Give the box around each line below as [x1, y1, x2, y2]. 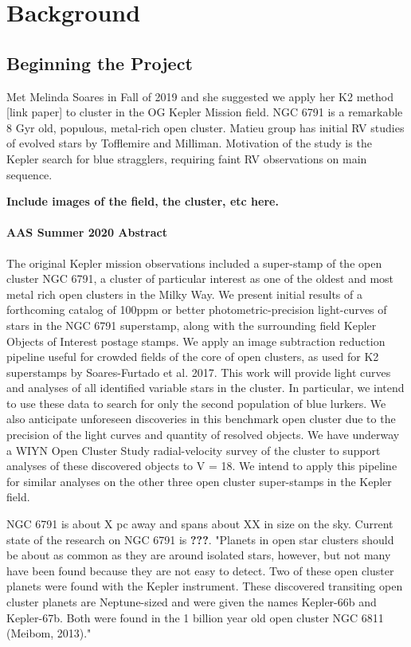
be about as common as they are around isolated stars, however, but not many [6, 547, 391, 563]
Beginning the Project [6, 50, 193, 75]
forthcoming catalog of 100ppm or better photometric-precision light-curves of [6, 301, 387, 318]
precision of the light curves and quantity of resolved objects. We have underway [6, 426, 400, 443]
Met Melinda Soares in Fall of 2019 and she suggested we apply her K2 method [6, 88, 393, 104]
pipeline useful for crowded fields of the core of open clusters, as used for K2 [6, 348, 379, 365]
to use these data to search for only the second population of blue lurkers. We [6, 394, 386, 411]
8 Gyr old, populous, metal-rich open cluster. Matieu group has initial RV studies [6, 119, 405, 135]
